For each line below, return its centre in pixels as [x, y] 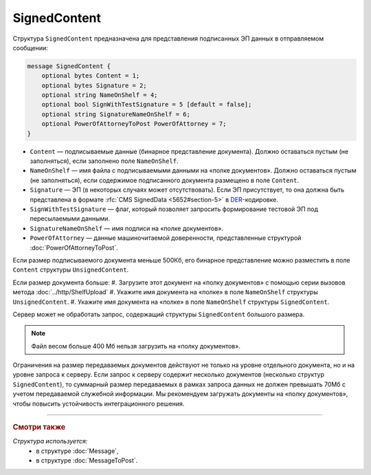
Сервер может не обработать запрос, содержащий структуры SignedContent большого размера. [159, 314]
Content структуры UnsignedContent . [71, 270]
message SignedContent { [69, 66]
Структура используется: [50, 441]
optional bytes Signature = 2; [94, 85]
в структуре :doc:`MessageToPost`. [87, 461]
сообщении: [30, 47]
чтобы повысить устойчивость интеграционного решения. [99, 404]
